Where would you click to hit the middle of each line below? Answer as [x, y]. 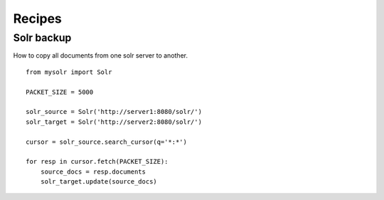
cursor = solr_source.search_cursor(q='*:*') [107, 142]
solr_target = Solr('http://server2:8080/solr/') [114, 122]
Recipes [37, 19]
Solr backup [42, 38]
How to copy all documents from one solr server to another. [101, 56]
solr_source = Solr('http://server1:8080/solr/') [114, 112]
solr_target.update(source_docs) [99, 182]
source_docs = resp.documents [93, 172]
